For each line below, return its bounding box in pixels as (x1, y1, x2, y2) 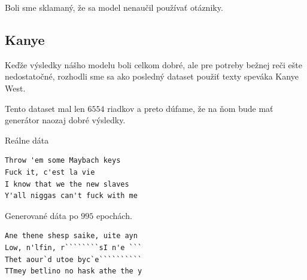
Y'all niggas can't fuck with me (5, 191, 138, 200)
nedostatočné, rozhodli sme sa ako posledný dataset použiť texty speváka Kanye (5, 70, 299, 83)
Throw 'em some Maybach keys (5, 156, 121, 165)
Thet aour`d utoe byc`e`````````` (5, 255, 142, 264)
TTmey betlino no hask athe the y (5, 267, 142, 276)
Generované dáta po (5, 209, 78, 221)
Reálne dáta (5, 133, 49, 146)
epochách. (96, 209, 132, 221)
